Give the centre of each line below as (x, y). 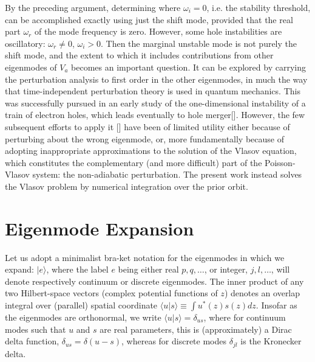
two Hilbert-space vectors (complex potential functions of (111, 293)
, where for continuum (245, 317)
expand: (19, 269)
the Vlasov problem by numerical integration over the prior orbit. (127, 186)
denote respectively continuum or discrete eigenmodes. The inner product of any (154, 281)
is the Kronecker (271, 341)
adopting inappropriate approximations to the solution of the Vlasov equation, (151, 151)
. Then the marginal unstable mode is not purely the (199, 43)
